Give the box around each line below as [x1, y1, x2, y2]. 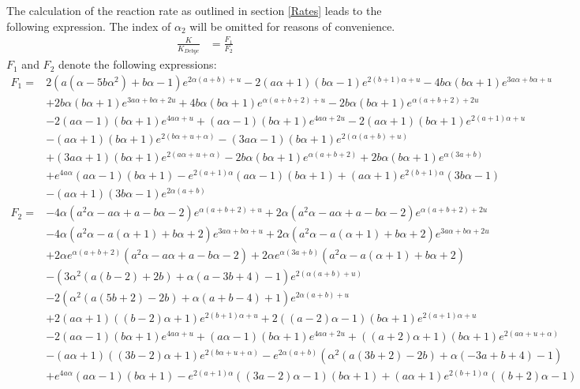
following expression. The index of [6, 17, 171, 34]
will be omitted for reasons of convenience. [189, 17, 395, 34]
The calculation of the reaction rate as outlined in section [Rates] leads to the [6, 2, 382, 18]
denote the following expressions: [58, 56, 217, 73]
